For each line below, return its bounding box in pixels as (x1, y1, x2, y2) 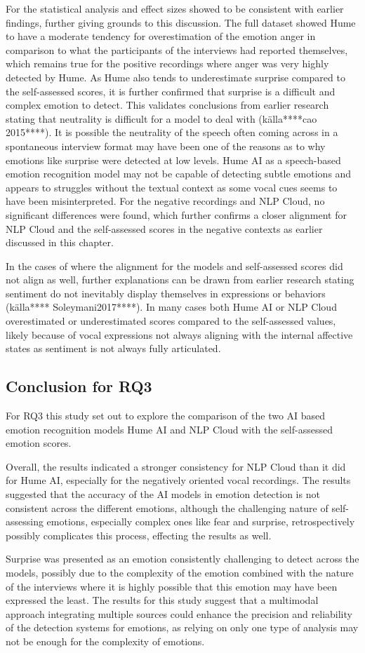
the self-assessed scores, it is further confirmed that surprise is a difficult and (6, 83, 336, 98)
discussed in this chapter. (6, 235, 114, 250)
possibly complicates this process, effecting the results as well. (6, 527, 272, 542)
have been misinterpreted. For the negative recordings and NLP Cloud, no (6, 194, 325, 208)
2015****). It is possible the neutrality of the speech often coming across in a (6, 125, 338, 140)
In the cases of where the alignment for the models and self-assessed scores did (6, 258, 343, 273)
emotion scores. (6, 436, 72, 450)
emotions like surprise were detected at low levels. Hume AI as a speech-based (6, 152, 341, 167)
